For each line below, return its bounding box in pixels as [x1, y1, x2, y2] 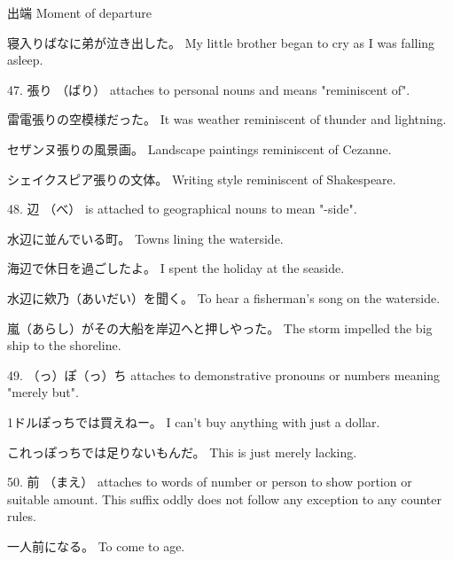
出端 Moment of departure [7, 4, 152, 21]
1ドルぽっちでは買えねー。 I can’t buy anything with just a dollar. [7, 412, 380, 431]
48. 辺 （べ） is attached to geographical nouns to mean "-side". [7, 199, 357, 218]
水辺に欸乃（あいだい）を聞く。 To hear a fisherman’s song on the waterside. [7, 288, 441, 307]
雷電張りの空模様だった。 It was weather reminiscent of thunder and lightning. [7, 110, 447, 129]
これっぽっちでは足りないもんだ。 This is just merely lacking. [7, 442, 357, 461]
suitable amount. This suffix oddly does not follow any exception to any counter [7, 489, 441, 508]
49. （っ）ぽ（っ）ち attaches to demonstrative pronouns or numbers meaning [7, 365, 441, 384]
